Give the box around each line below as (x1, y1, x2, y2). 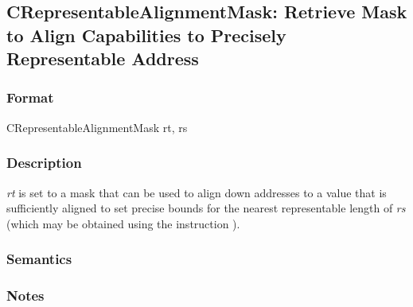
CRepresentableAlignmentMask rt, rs (6, 119, 188, 135)
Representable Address (6, 46, 199, 71)
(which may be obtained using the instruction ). (6, 215, 240, 231)
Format (6, 87, 54, 107)
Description (6, 153, 82, 173)
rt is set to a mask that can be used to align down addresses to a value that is (6, 184, 387, 200)
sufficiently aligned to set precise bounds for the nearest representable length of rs (6, 200, 406, 216)
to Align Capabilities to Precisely (6, 22, 286, 47)
